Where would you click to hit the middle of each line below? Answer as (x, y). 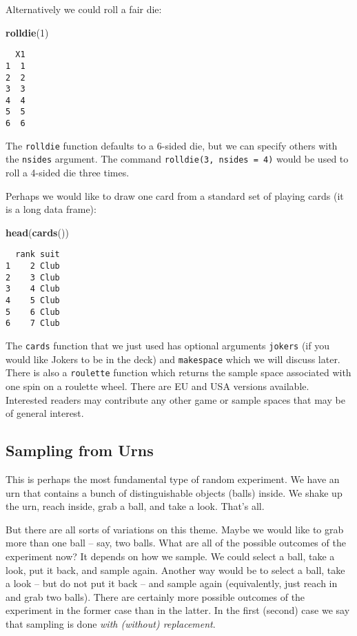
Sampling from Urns (80, 450)
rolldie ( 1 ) (27, 32)
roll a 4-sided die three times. (68, 173)
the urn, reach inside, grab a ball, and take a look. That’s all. (135, 506)
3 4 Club (33, 289)
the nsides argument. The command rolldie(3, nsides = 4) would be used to (177, 159)
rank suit (38, 255)
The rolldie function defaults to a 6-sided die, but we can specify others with (172, 145)
